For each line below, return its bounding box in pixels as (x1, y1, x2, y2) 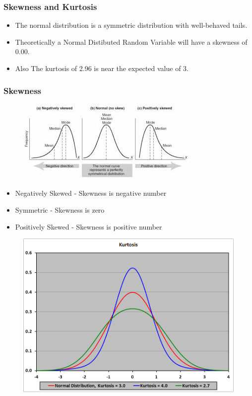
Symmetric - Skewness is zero (15, 205, 105, 215)
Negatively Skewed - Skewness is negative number (15, 188, 167, 198)
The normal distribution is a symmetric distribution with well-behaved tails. (15, 20, 248, 30)
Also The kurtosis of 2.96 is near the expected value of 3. (15, 63, 189, 73)
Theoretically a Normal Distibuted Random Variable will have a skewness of (15, 36, 248, 47)
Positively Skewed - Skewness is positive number (15, 221, 162, 232)
